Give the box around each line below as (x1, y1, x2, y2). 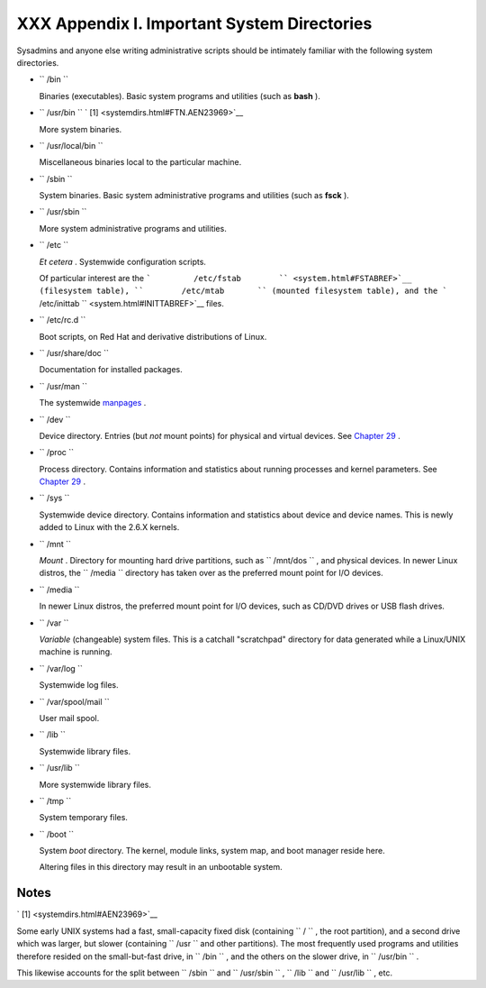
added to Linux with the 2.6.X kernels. (39, 522, 180, 533)
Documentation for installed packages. (39, 364, 184, 375)
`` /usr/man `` (39, 380, 87, 391)
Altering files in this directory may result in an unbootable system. (39, 862, 283, 873)
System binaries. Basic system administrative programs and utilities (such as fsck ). (39, 190, 350, 201)
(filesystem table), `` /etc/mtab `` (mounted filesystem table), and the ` (39, 286, 447, 297)
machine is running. (39, 646, 112, 657)
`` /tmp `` (39, 795, 72, 806)
